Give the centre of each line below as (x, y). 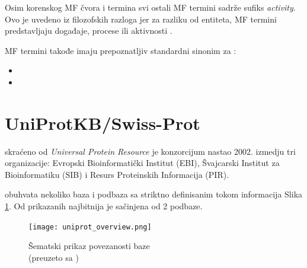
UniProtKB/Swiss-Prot (103, 122)
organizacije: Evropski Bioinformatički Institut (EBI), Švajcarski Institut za (142, 163)
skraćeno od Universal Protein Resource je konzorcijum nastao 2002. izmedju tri (150, 151)
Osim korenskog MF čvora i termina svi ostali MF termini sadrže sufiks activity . (150, 7)
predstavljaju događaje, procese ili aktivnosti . (89, 31)
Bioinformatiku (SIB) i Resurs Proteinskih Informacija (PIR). (117, 174)
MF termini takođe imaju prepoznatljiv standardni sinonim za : (121, 50)
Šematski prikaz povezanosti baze (89, 246)
